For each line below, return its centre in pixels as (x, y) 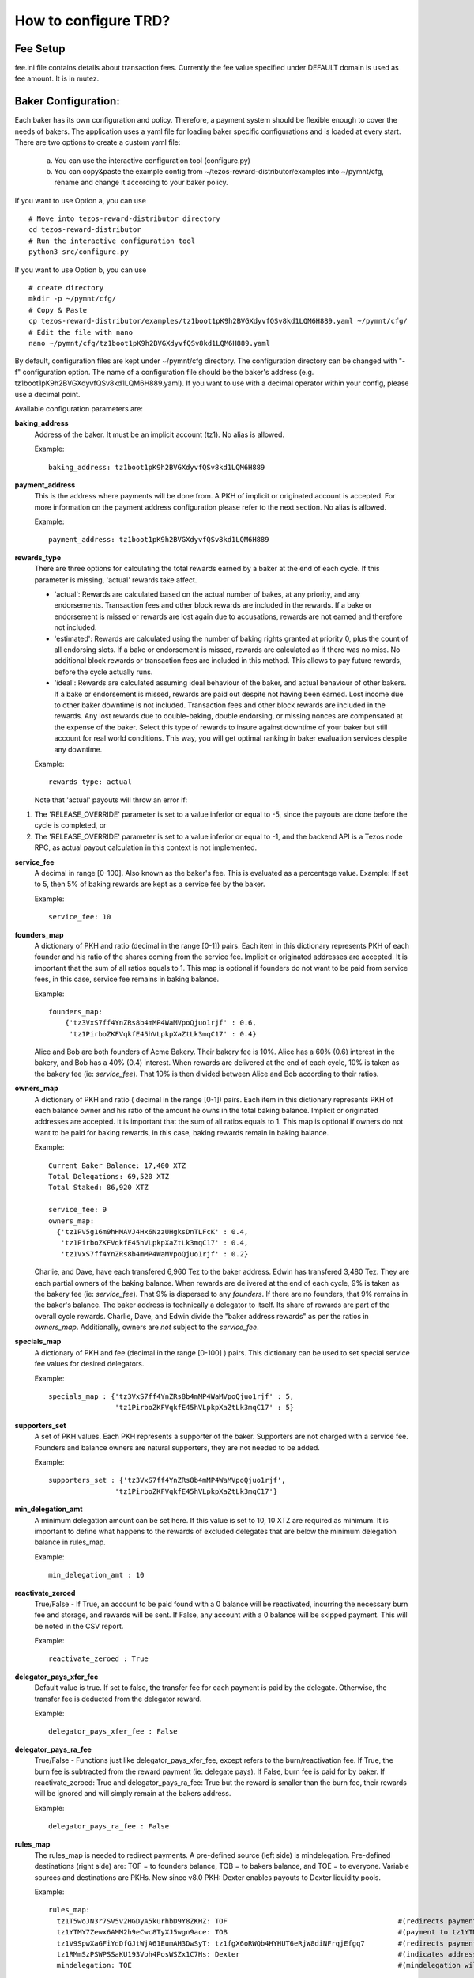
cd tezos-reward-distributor (85, 230)
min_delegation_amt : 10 (96, 1575)
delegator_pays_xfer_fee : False (113, 1732)
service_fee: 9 (78, 1210)
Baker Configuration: (67, 102)
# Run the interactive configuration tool (112, 241)
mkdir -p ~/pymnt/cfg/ (73, 299)
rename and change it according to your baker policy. (141, 183)
